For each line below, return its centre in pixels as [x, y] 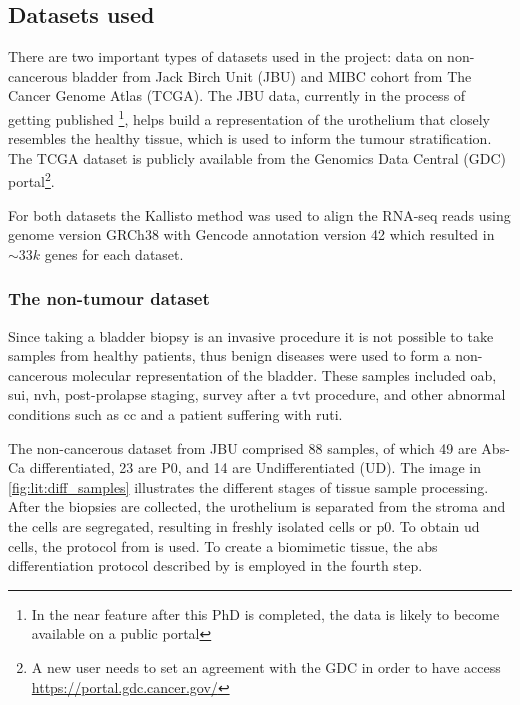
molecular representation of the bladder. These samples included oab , [284, 374]
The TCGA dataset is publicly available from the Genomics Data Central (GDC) [257, 157]
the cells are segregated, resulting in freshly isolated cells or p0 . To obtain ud [244, 526]
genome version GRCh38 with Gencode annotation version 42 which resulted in [251, 234]
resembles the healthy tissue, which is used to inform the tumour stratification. [250, 138]
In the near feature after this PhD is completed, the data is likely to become [265, 613]
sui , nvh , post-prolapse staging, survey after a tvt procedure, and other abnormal [257, 394]
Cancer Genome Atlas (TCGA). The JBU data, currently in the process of [237, 95]
